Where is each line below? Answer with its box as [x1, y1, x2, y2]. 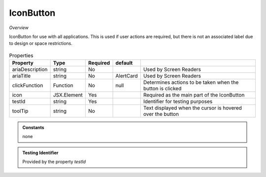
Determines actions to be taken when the [143, 79, 239, 86]
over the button [143, 111, 179, 118]
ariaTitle [12, 72, 31, 79]
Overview [9, 25, 29, 31]
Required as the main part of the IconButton [143, 92, 245, 99]
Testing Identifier [22, 149, 59, 155]
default [115, 60, 133, 67]
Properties [9, 52, 33, 59]
